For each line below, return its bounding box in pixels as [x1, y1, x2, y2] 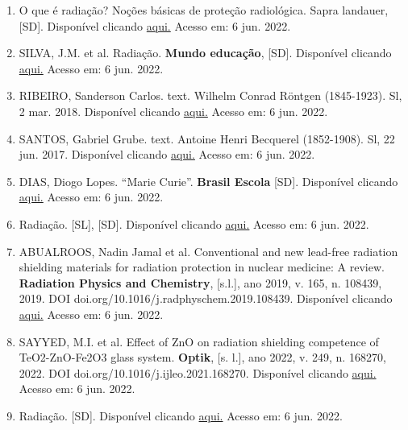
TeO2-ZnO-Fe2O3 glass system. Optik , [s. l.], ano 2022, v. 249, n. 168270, [19, 349, 386, 366]
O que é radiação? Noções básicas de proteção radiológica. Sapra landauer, [19, 2, 389, 18]
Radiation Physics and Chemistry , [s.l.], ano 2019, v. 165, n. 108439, [19, 274, 382, 291]
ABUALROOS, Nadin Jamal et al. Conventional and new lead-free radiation [19, 242, 398, 259]
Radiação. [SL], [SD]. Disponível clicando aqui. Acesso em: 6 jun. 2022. [19, 215, 369, 232]
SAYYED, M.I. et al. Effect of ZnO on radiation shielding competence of [19, 333, 379, 349]
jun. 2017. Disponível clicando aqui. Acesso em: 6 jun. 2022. [19, 146, 315, 163]
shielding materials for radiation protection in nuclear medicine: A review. [19, 258, 385, 275]
